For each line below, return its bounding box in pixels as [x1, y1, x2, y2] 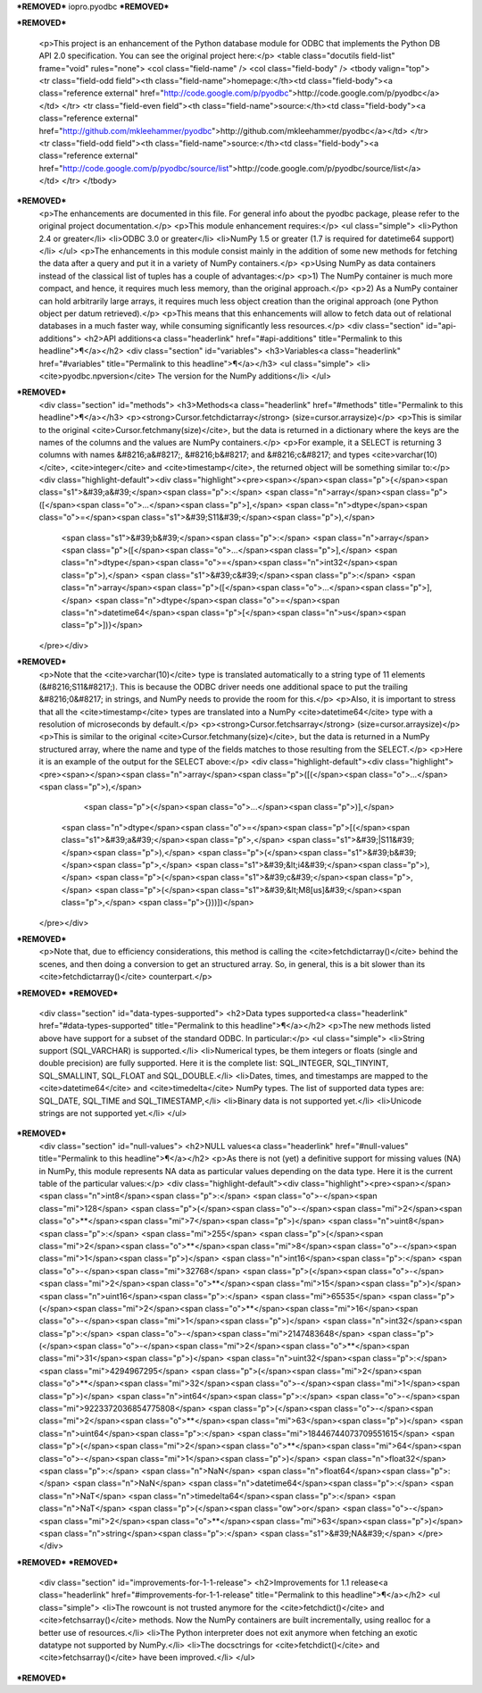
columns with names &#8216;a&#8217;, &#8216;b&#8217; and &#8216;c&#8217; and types [38, 449, 370, 460]
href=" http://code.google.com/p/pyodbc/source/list [38, 163, 229, 173]
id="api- [425, 321, 457, 331]
